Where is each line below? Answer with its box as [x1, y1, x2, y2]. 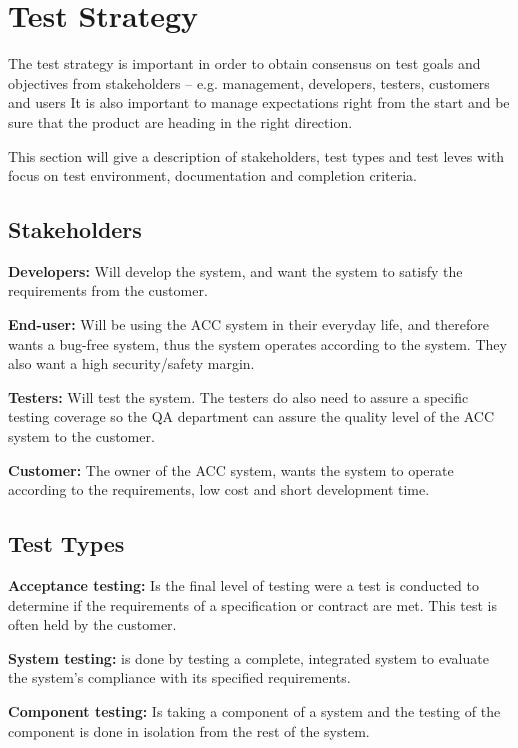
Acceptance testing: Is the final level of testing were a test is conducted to [8, 575, 480, 596]
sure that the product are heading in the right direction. [8, 111, 353, 132]
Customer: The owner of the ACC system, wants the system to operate [8, 459, 454, 480]
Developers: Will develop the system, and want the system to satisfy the [8, 260, 463, 281]
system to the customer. [8, 426, 155, 447]
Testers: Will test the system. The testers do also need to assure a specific [8, 386, 469, 407]
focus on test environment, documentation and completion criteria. [8, 165, 418, 186]
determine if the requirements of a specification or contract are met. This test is [8, 594, 498, 615]
